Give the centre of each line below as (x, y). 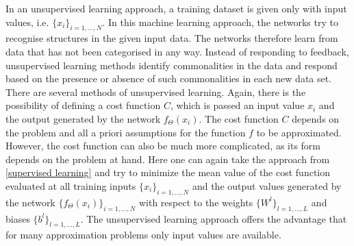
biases (18, 218)
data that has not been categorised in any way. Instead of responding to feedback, (177, 51)
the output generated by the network (83, 118)
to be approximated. (299, 132)
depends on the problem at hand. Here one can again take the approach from (168, 159)
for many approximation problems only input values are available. (143, 235)
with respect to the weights (196, 202)
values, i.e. (27, 22)
